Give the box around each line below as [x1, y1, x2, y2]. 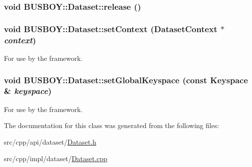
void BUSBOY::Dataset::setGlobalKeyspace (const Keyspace [4, 74, 248, 86]
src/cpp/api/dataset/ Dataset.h [4, 136, 97, 147]
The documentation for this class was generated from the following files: [4, 120, 219, 130]
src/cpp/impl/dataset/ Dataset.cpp [4, 153, 107, 163]
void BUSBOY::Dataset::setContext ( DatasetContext [4, 22, 218, 35]
